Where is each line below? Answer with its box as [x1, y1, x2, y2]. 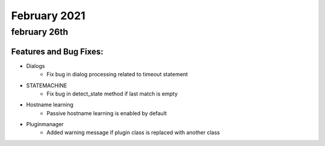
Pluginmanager [26, 121, 64, 128]
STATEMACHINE [26, 82, 67, 89]
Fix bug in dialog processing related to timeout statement [46, 71, 188, 78]
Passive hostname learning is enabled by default [46, 109, 167, 117]
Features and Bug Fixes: [11, 46, 104, 56]
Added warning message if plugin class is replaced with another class [46, 129, 220, 136]
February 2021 [11, 9, 85, 22]
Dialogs [26, 62, 45, 69]
